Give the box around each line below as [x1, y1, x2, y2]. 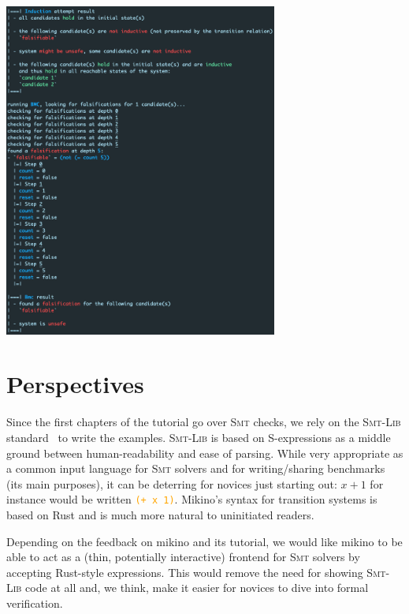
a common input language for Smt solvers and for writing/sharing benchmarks [6, 460, 385, 477]
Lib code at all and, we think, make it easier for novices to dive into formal [6, 579, 369, 596]
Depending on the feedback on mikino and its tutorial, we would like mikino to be [6, 533, 403, 549]
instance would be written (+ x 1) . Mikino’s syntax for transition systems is [6, 491, 377, 507]
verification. [6, 594, 63, 611]
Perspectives [6, 368, 144, 400]
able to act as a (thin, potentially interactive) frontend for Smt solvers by [6, 548, 360, 565]
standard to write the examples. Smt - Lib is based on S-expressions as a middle [6, 429, 391, 445]
